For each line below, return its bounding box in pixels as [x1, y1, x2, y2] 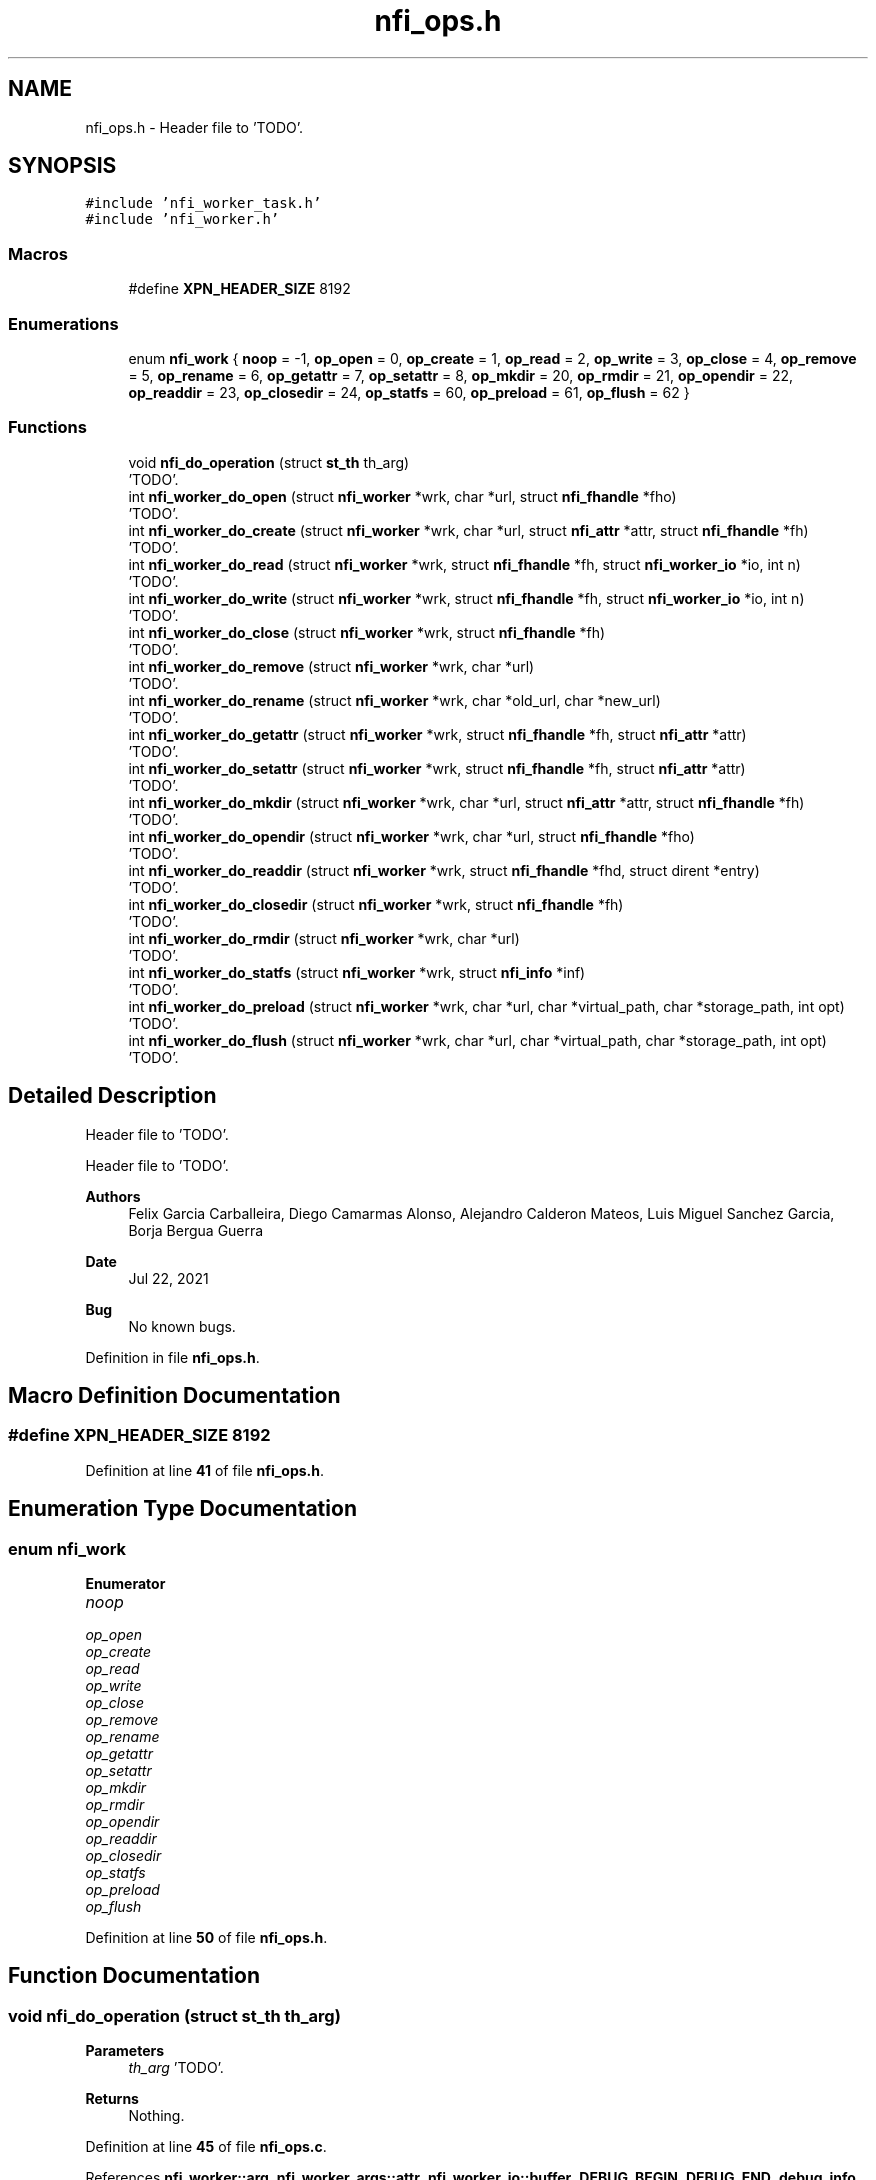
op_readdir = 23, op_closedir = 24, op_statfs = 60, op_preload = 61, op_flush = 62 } [128, 383, 690, 401]
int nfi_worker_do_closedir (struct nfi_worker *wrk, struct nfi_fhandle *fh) [128, 895, 624, 913]
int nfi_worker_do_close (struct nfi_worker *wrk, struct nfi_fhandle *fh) [128, 623, 606, 641]
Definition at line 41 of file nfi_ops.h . [85, 1461, 325, 1479]
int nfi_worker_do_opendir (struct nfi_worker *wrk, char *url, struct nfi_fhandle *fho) [128, 827, 695, 845]
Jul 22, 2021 [128, 1269, 209, 1287]
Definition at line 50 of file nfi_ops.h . [85, 1928, 328, 1946]
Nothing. [128, 2107, 185, 2125]
